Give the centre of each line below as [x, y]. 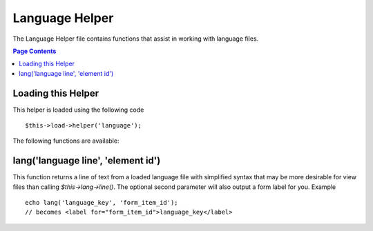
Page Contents [35, 51]
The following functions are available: [66, 141]
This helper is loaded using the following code [78, 110]
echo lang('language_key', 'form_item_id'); [102, 203]
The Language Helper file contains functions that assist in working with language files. [136, 39]
